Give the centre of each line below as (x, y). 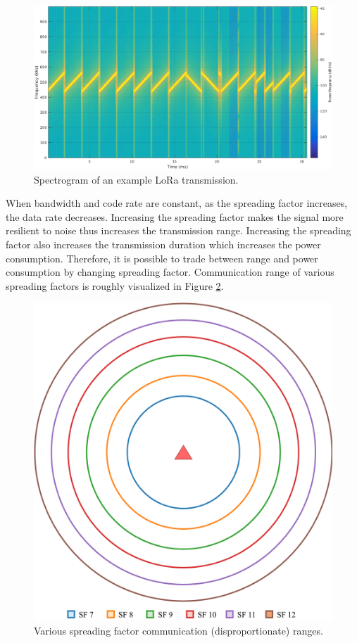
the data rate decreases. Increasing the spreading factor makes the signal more (175, 216)
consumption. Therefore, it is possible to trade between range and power (162, 258)
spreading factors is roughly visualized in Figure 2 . (115, 285)
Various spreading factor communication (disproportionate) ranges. (178, 631)
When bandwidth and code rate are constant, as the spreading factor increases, (177, 203)
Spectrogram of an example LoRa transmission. (136, 179)
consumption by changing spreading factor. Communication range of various (170, 272)
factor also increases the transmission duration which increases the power (163, 244)
